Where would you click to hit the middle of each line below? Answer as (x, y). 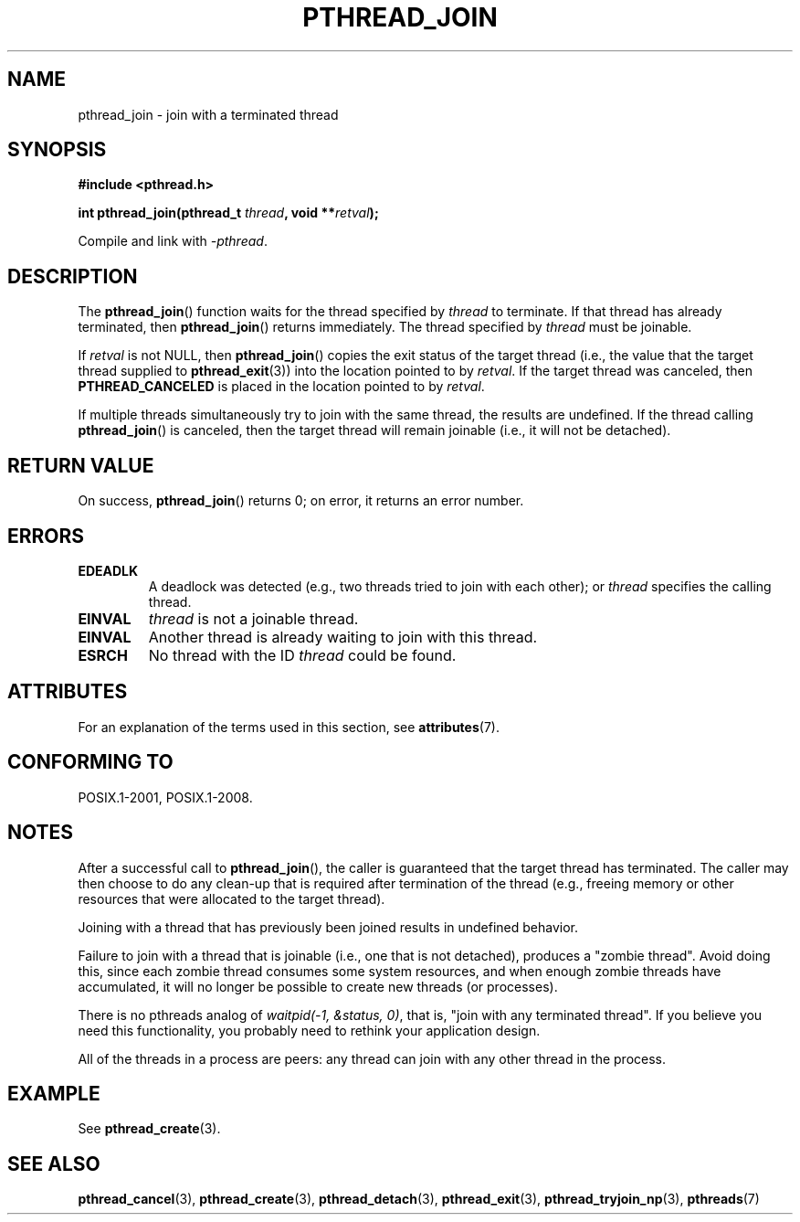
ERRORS (46, 536)
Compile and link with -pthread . (173, 241)
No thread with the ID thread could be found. (302, 655)
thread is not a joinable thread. (253, 618)
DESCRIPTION (73, 276)
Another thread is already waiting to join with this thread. (343, 637)
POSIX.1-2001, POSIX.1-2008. (165, 797)
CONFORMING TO (90, 762)
